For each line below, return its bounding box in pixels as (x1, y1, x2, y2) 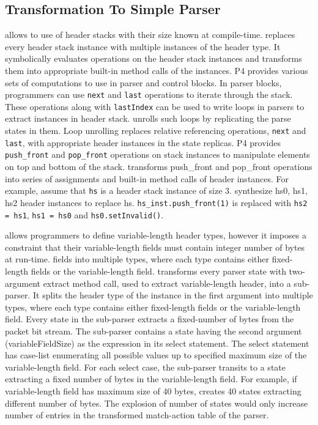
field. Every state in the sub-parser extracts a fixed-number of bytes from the (5, 312, 294, 325)
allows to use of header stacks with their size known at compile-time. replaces (5, 28, 295, 41)
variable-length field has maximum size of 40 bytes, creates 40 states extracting (5, 384, 301, 397)
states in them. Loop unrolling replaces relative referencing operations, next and (5, 124, 306, 137)
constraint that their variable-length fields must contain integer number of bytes (5, 240, 305, 253)
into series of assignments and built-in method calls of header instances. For (5, 172, 289, 185)
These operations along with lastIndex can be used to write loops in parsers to (5, 100, 305, 113)
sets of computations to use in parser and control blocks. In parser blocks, (5, 76, 282, 89)
